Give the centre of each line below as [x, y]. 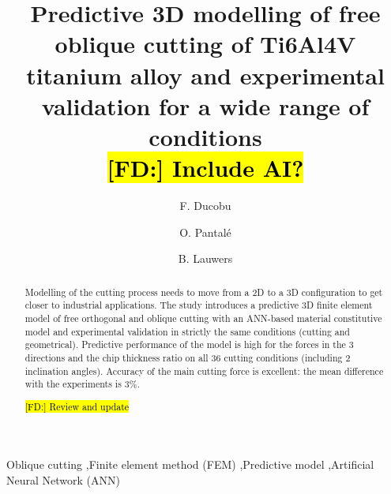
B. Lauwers [205, 258]
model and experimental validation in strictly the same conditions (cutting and [187, 331]
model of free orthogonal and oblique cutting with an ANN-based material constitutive [203, 318]
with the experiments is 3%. [82, 384]
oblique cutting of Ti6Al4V [205, 44]
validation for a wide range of [205, 105]
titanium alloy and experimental [205, 75]
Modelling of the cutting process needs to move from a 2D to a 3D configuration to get [204, 292]
